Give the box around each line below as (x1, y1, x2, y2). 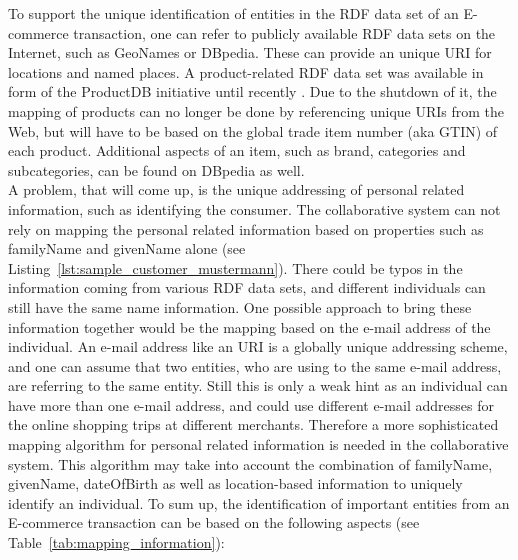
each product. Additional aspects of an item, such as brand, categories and (8, 140, 466, 161)
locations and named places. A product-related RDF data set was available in (8, 61, 484, 82)
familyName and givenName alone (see (8, 238, 246, 259)
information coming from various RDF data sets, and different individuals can (8, 277, 486, 298)
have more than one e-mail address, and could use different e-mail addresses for (8, 394, 494, 415)
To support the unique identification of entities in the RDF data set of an (8, 3, 459, 23)
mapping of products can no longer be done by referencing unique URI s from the (8, 100, 505, 121)
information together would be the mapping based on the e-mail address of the (8, 316, 491, 337)
